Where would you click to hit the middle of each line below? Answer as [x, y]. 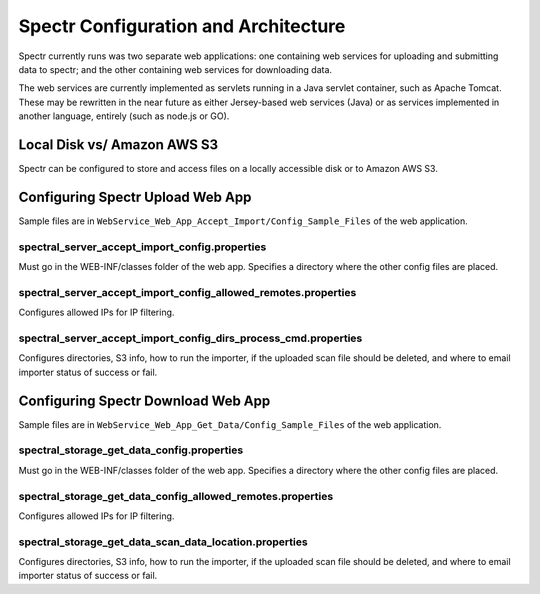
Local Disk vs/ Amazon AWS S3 [118, 144]
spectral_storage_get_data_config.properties [131, 450]
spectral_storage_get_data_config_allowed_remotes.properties [176, 496]
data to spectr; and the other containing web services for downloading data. [175, 69]
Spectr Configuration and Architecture [182, 26]
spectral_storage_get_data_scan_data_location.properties [163, 542]
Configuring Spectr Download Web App [144, 400]
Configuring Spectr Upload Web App [135, 196]
